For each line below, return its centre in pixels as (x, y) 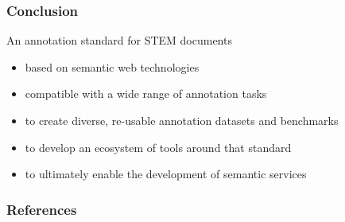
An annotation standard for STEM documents (119, 40)
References (42, 209)
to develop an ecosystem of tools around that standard (158, 147)
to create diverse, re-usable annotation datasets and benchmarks (182, 120)
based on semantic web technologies (112, 66)
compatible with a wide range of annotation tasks (146, 93)
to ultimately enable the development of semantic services (166, 174)
